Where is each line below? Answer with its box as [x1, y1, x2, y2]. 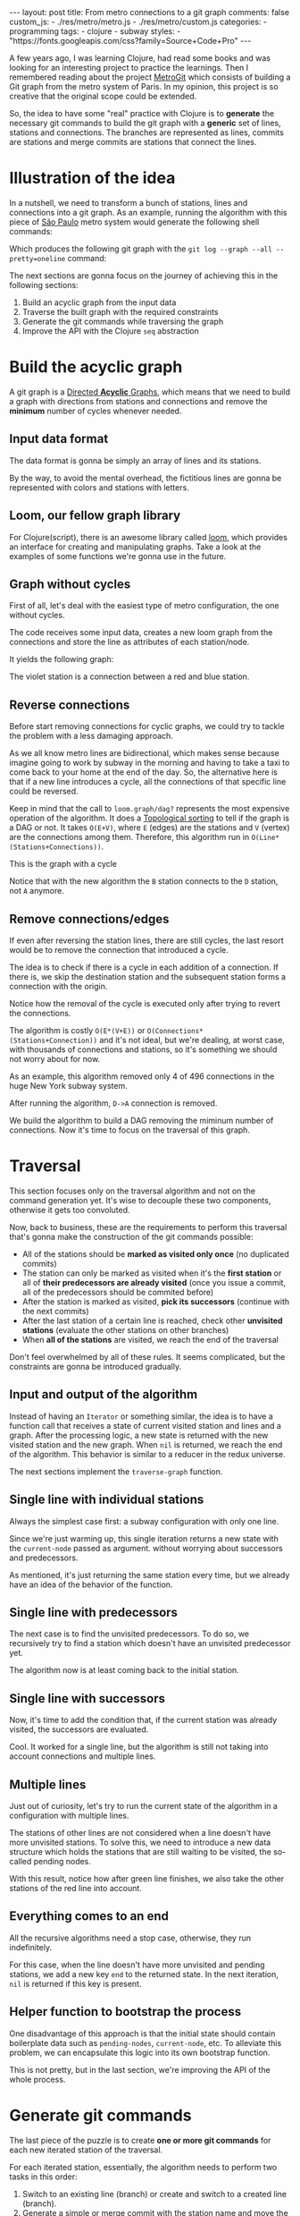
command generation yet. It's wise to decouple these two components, [9, 1194, 271, 1205]
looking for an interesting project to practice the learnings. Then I [9, 63, 249, 72]
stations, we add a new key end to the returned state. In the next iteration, [9, 1968, 279, 1979]
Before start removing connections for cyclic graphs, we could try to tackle [9, 721, 285, 732]
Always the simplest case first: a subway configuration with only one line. [9, 1516, 279, 1526]
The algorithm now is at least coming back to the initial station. [9, 1665, 239, 1676]
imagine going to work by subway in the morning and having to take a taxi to [9, 758, 290, 768]
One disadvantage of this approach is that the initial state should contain [9, 2028, 276, 2039]
